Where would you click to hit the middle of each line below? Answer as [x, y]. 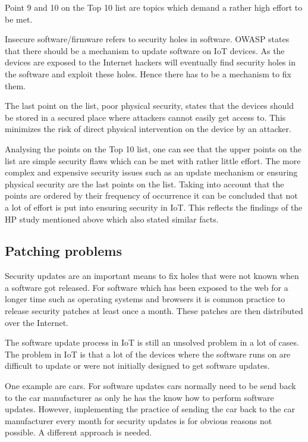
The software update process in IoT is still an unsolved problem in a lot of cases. [152, 342]
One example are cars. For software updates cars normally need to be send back [150, 386]
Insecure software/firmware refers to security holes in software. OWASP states [147, 39]
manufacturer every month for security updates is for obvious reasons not [139, 420]
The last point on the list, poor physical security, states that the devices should [150, 106]
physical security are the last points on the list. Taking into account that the [144, 184]
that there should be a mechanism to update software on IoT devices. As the [145, 50]
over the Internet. [37, 322]
